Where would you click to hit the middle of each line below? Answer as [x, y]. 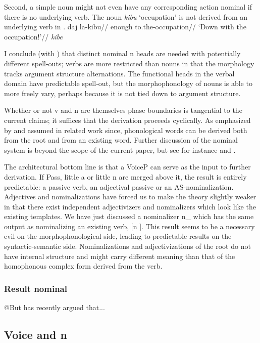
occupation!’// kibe [33, 36]
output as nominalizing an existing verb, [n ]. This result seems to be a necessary [129, 226]
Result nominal [36, 288]
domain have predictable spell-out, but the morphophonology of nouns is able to [128, 83]
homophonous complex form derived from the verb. [83, 266]
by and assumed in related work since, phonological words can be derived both [126, 130]
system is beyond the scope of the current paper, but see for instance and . [120, 149]
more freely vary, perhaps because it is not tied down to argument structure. [122, 93]
